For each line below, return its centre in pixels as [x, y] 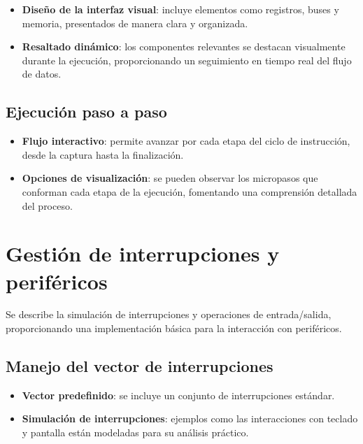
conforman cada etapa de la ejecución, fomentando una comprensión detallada [190, 191]
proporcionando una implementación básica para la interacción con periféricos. [174, 328]
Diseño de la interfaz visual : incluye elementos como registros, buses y [180, 9]
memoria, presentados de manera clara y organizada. [135, 23]
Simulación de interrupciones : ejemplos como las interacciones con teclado [190, 418]
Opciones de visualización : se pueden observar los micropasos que [170, 178]
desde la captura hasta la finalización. [103, 154]
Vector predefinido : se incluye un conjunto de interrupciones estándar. [178, 395]
